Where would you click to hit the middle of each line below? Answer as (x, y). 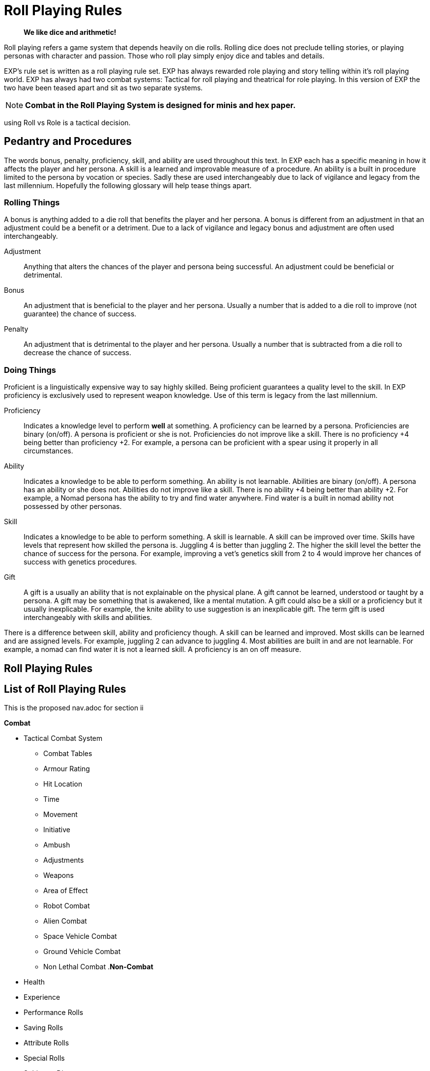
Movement (60, 815)
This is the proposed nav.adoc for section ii (74, 708)
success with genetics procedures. (80, 562)
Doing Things (30, 370)
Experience (42, 997)
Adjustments (64, 860)
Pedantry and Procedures (68, 141)
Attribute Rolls (46, 1043)
